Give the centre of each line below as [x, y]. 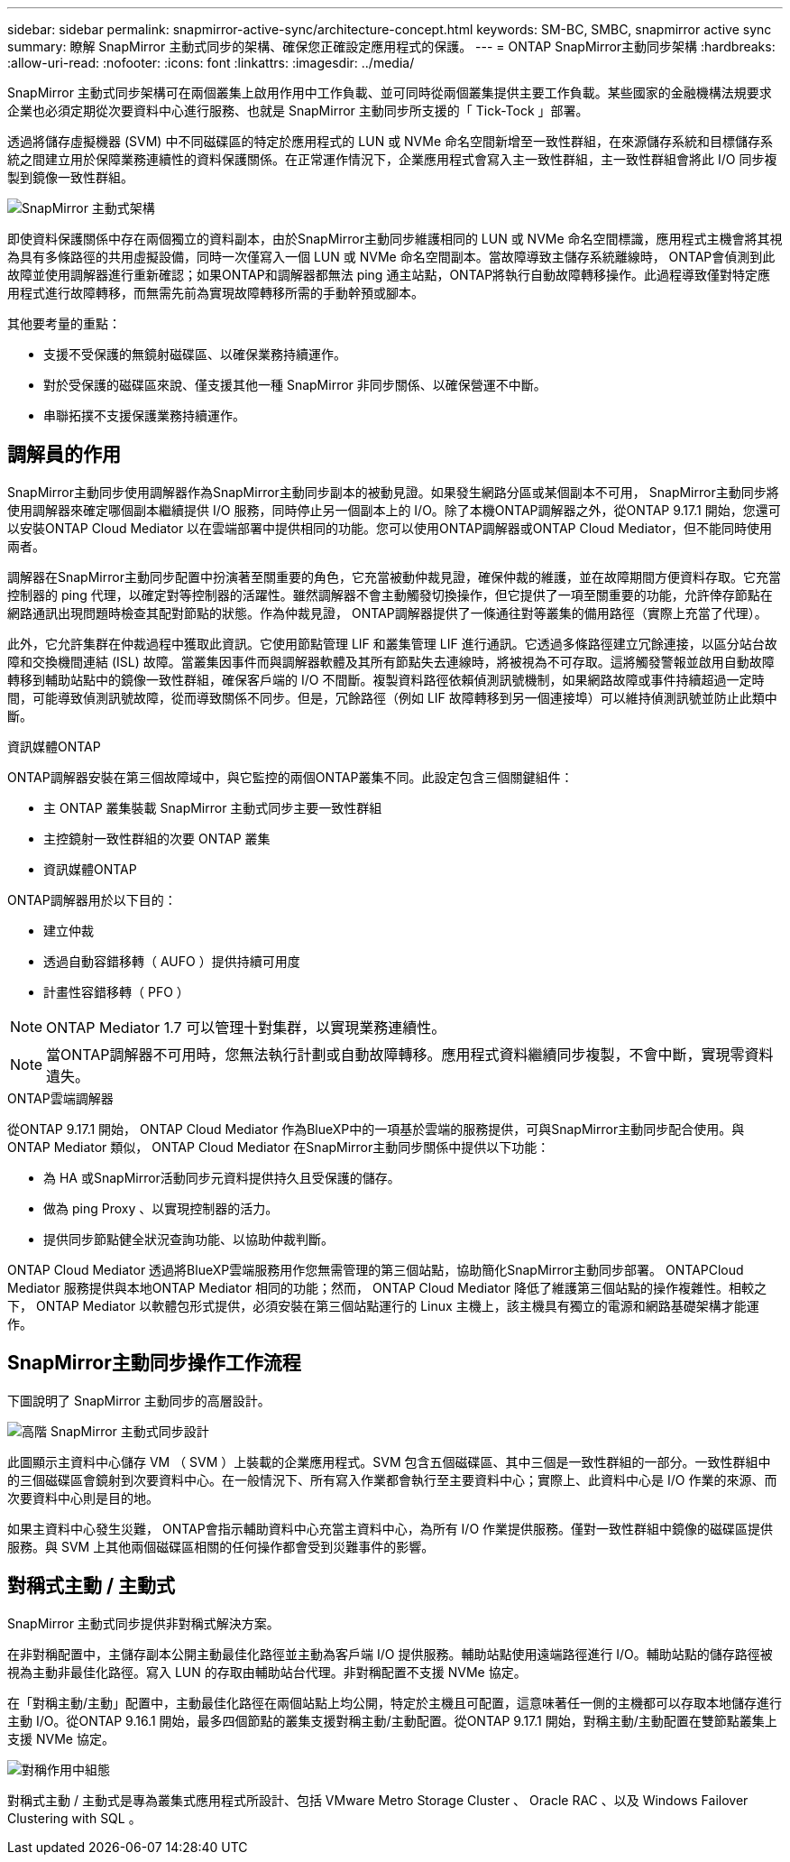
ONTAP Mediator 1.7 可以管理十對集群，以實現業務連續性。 [246, 1027]
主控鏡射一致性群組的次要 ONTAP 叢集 [157, 838]
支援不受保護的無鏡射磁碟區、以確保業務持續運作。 [195, 354]
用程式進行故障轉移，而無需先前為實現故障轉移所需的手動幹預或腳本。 [216, 293]
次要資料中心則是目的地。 [83, 1498]
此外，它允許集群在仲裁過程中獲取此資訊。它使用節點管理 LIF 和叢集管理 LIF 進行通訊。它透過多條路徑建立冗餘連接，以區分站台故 [392, 643]
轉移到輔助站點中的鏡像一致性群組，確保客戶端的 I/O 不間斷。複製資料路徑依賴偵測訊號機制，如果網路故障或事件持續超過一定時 [386, 679]
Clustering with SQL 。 [74, 1818]
